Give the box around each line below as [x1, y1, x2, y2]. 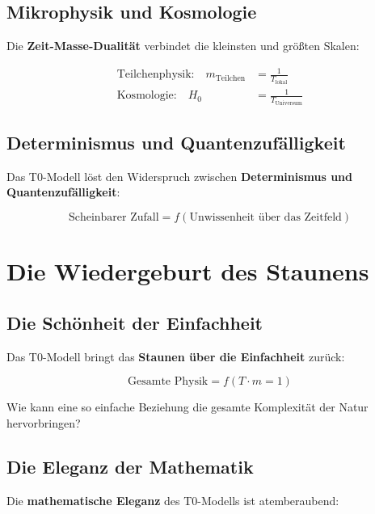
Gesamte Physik [128, 376, 209, 388]
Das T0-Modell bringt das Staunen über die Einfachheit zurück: [6, 348, 345, 364]
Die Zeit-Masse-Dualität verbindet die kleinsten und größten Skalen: [6, 37, 360, 54]
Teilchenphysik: [116, 69, 195, 81]
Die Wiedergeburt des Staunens [6, 255, 369, 288]
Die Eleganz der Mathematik [6, 453, 254, 478]
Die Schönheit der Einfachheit [6, 310, 263, 335]
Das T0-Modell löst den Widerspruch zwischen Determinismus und [6, 167, 353, 184]
